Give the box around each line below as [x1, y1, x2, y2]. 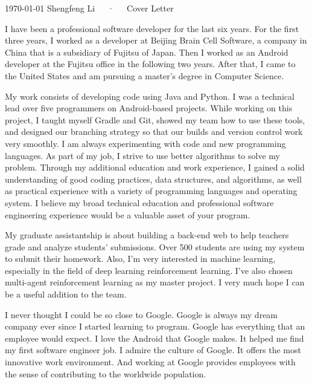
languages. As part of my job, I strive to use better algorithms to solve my [5, 149, 280, 161]
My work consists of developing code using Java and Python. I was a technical [5, 89, 294, 102]
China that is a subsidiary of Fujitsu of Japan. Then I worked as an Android [5, 45, 288, 58]
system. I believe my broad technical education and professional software [5, 196, 274, 209]
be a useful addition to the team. [5, 288, 127, 301]
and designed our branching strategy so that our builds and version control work [5, 125, 303, 138]
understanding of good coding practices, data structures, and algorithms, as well [5, 172, 302, 185]
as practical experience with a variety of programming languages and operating [5, 184, 298, 197]
